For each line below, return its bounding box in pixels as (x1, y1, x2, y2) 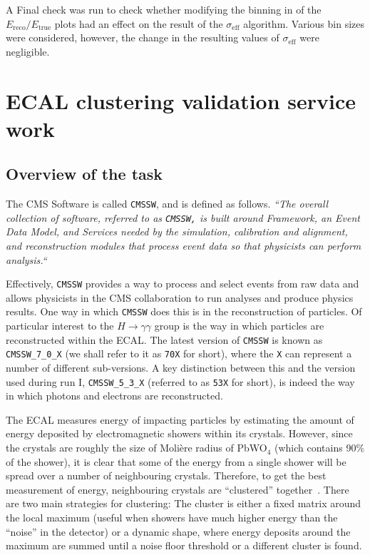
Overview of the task (6, 163, 163, 185)
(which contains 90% (274, 440, 365, 455)
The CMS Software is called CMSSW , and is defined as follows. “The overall (6, 196, 329, 211)
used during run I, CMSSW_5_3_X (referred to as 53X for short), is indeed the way (6, 374, 355, 389)
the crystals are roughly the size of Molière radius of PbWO (6, 440, 267, 455)
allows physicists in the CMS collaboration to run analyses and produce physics (6, 290, 354, 305)
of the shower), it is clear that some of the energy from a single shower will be (6, 454, 346, 469)
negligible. (6, 44, 50, 58)
